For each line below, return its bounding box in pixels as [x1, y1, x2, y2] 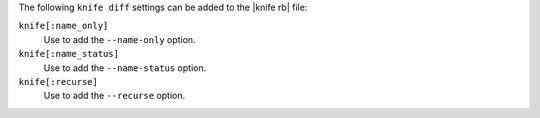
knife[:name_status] [18, 48, 120, 60]
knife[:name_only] [18, 20, 109, 32]
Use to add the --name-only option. [43, 33, 196, 45]
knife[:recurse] [18, 76, 99, 87]
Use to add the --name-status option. [43, 61, 207, 74]
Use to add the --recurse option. [43, 90, 186, 102]
